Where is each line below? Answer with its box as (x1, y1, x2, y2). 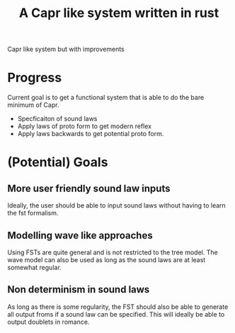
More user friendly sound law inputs (7, 182, 171, 194)
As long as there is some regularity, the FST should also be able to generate (7, 303, 229, 311)
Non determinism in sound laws (7, 283, 150, 295)
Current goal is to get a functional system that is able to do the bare (7, 94, 205, 102)
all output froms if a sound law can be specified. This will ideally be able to (7, 310, 225, 318)
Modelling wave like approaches (7, 229, 154, 242)
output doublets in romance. (7, 317, 90, 326)
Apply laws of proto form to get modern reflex (17, 122, 152, 130)
